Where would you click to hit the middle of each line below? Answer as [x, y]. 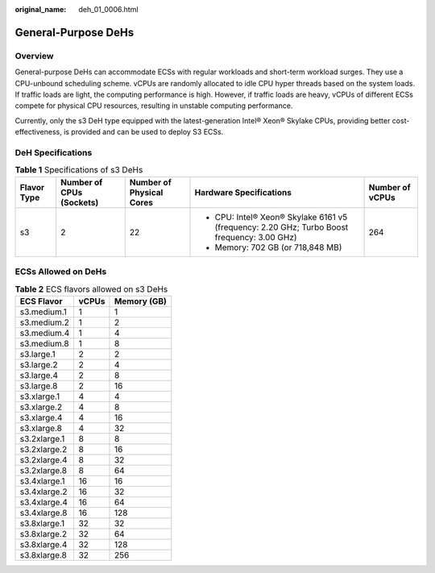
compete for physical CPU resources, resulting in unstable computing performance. [154, 106]
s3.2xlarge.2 [43, 449]
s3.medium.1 [43, 312]
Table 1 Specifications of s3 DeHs [79, 170]
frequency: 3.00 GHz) [256, 237]
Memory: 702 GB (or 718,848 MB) [278, 247]
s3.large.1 [37, 354]
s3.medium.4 [45, 333]
